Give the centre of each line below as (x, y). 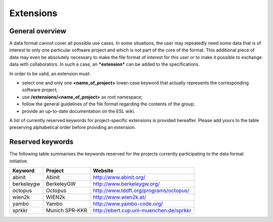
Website (103, 171)
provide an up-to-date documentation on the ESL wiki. (79, 111)
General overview (38, 31)
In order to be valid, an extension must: (50, 74)
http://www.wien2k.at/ (120, 197)
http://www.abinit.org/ (119, 178)
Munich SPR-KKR (67, 210)
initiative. (19, 161)
